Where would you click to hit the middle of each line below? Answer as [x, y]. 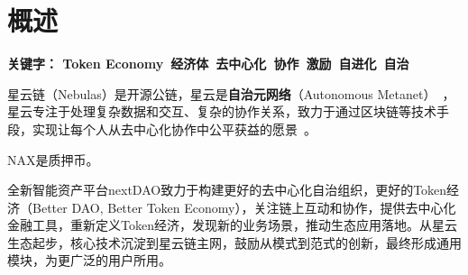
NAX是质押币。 [53, 159]
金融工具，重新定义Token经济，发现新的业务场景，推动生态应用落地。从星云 [232, 225]
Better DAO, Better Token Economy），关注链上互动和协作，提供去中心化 [244, 207]
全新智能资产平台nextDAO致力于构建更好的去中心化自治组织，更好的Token [227, 190]
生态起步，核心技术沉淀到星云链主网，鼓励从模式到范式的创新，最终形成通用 [234, 242]
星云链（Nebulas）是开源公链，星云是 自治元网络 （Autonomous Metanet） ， [231, 93]
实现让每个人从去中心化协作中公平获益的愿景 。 [174, 128]
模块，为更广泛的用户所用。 [89, 260]
